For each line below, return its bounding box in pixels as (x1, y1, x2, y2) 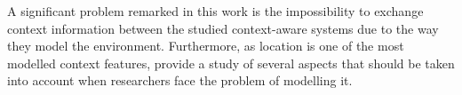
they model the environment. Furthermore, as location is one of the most (7, 36, 404, 55)
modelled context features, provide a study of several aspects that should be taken (7, 53, 455, 72)
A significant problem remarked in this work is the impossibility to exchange (7, 2, 424, 20)
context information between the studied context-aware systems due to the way (7, 19, 439, 37)
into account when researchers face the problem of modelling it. (7, 71, 353, 90)
